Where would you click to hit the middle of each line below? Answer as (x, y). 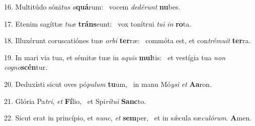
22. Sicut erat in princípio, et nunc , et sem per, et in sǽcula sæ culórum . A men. (128, 118)
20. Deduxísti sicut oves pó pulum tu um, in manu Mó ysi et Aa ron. (108, 84)
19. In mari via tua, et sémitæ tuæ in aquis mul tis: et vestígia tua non (115, 57)
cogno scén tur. (26, 67)
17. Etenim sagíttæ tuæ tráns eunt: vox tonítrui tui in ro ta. (98, 23)
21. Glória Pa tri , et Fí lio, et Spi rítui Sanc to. (75, 101)
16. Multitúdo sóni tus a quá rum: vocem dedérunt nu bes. (92, 7)
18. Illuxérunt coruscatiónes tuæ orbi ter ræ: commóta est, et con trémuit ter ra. (127, 40)
